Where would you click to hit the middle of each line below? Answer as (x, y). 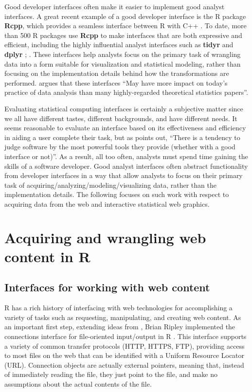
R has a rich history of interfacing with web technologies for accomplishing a (118, 308)
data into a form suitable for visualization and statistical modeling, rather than (123, 63)
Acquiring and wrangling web (105, 237)
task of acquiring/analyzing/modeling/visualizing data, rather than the (110, 185)
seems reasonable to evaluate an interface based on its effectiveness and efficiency (125, 128)
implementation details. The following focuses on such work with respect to (117, 194)
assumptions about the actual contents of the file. (78, 383)
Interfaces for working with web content (107, 287)
